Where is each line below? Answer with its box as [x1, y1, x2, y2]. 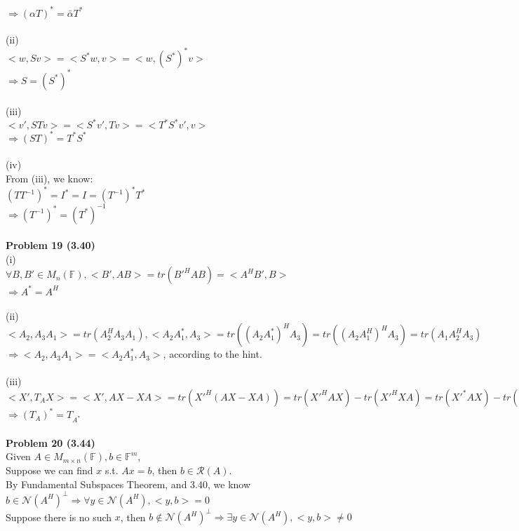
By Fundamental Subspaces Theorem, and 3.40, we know [6, 476, 251, 491]
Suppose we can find [6, 462, 93, 477]
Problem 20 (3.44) [6, 435, 95, 450]
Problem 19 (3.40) [6, 238, 95, 253]
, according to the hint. [163, 347, 262, 361]
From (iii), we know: [6, 171, 93, 186]
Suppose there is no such [6, 509, 112, 524]
